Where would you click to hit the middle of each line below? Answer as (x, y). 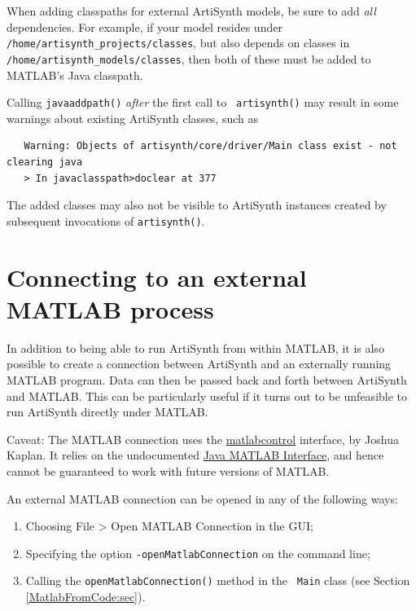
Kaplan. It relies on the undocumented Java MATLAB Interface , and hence (195, 455)
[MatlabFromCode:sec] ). (85, 596)
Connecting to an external (157, 277)
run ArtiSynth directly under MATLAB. (107, 412)
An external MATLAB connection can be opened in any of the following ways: (202, 498)
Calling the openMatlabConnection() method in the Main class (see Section (218, 580)
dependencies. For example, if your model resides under (145, 26)
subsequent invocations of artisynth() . (106, 220)
